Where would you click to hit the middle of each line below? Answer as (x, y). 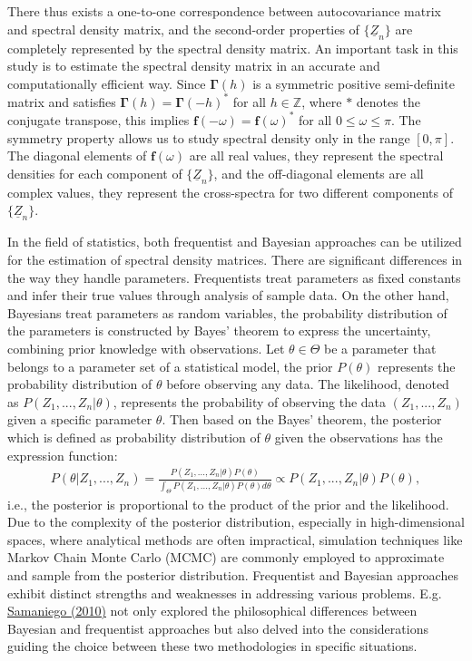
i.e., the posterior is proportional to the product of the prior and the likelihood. (228, 504)
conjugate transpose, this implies (98, 119)
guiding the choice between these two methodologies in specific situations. (212, 646)
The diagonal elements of (77, 156)
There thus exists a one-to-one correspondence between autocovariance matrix (225, 11)
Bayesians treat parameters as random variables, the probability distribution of (227, 312)
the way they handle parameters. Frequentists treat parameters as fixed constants (234, 277)
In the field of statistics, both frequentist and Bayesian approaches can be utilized (235, 242)
